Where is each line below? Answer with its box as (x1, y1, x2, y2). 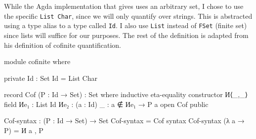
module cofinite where (4, 56, 71, 67)
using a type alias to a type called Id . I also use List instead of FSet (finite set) (4, 20, 247, 31)
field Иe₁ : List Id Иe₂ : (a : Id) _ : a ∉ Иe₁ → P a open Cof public (4, 99, 209, 109)
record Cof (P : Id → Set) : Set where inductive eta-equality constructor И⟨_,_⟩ (4, 89, 248, 100)
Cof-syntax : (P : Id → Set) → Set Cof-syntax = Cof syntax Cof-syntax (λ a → (4, 115, 245, 126)
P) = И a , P (4, 125, 43, 136)
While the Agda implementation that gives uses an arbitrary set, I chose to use (4, 1, 244, 11)
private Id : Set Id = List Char (4, 72, 97, 83)
